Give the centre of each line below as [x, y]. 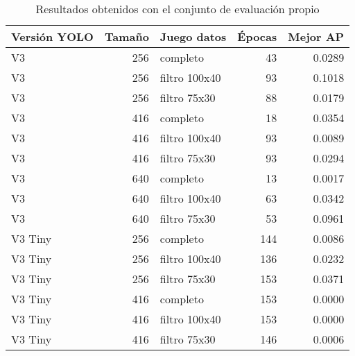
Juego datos [193, 36]
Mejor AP [316, 36]
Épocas [257, 36]
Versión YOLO [52, 36]
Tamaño [127, 36]
